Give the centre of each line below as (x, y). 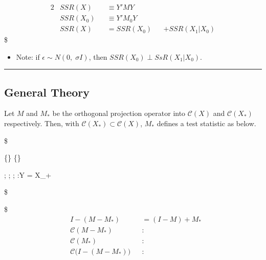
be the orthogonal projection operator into (119, 113)
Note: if (28, 56)
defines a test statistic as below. (206, 123)
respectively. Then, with (42, 123)
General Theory (47, 92)
